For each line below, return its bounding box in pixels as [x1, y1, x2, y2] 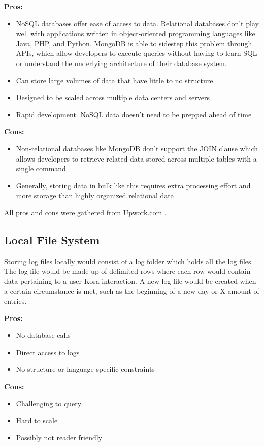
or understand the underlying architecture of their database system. [16, 57, 227, 68]
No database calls [16, 330, 71, 340]
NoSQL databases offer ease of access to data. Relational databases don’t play [16, 18, 259, 28]
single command [16, 163, 66, 174]
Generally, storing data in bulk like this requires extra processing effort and [16, 180, 251, 190]
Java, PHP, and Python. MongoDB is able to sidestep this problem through [16, 38, 252, 48]
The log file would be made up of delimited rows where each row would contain [4, 266, 251, 276]
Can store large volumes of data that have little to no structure [16, 75, 213, 85]
